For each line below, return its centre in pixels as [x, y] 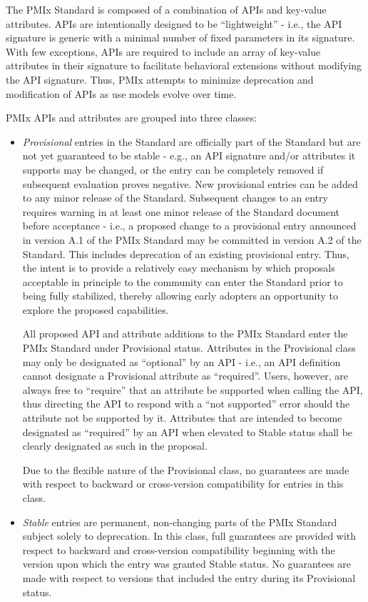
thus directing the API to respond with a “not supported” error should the [186, 404]
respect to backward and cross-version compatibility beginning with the [179, 549]
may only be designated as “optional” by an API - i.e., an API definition [182, 361]
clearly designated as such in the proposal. [115, 446]
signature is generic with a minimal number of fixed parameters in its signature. [180, 38]
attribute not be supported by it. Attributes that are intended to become [182, 418]
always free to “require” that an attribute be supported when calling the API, [193, 389]
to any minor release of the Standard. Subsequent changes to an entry [175, 198]
